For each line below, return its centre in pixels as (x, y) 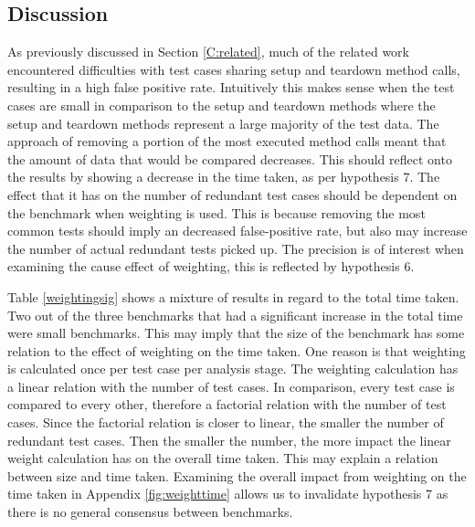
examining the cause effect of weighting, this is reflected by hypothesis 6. (211, 266)
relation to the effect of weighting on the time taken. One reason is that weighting (237, 350)
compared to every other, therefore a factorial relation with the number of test (227, 404)
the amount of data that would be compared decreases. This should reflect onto (230, 158)
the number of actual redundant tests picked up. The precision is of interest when (236, 248)
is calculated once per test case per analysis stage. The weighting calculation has (233, 369)
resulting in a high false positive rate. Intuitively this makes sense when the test (231, 87)
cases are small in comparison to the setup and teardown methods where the (222, 105)
